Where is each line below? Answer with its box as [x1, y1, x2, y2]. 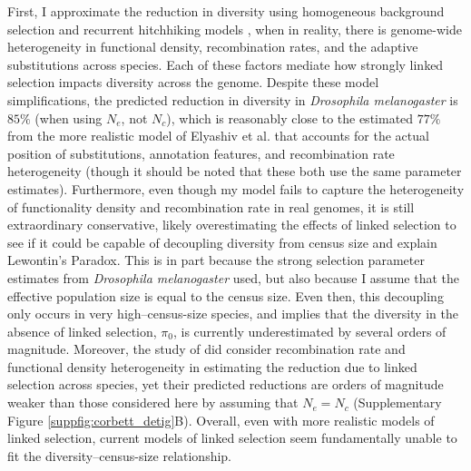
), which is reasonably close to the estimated [166, 108, 414, 127]
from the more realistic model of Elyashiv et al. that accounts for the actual [7, 126, 429, 145]
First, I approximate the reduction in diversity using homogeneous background [7, 2, 445, 20]
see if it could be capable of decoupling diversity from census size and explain [7, 232, 437, 251]
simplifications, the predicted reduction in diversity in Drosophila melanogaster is [7, 90, 458, 109]
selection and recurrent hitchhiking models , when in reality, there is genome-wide [7, 19, 462, 38]
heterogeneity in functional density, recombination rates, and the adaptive [7, 37, 418, 56]
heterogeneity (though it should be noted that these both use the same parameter [7, 162, 462, 181]
